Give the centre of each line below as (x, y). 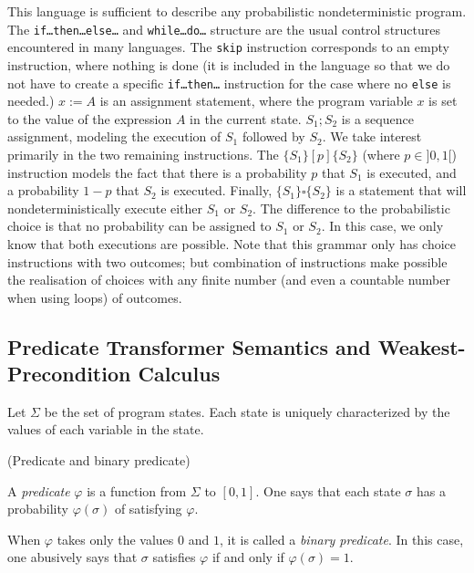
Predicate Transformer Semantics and (189, 346)
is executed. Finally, (216, 190)
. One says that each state (328, 490)
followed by (273, 136)
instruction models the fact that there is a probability (157, 172)
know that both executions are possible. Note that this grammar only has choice (232, 243)
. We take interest (372, 136)
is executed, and (412, 172)
